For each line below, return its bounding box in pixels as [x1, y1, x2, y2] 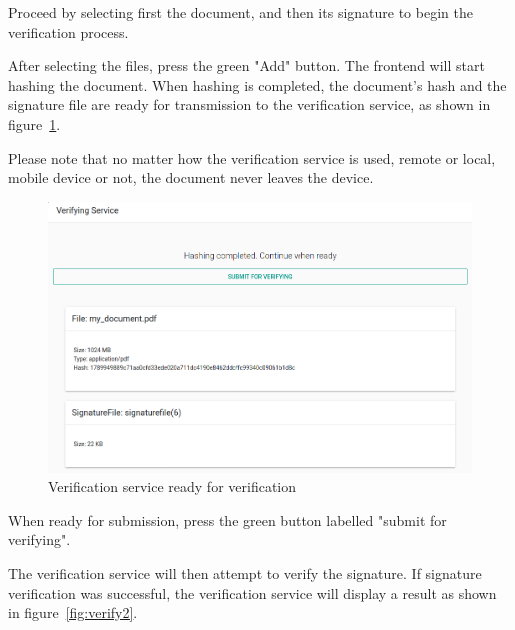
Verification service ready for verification [48, 476, 297, 497]
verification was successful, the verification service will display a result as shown [8, 582, 497, 603]
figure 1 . [8, 113, 61, 134]
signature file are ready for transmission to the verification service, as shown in [8, 94, 491, 115]
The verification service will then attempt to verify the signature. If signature [8, 563, 482, 584]
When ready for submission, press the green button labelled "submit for [8, 509, 447, 530]
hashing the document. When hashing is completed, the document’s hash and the [8, 74, 507, 95]
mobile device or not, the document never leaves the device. [8, 167, 374, 188]
